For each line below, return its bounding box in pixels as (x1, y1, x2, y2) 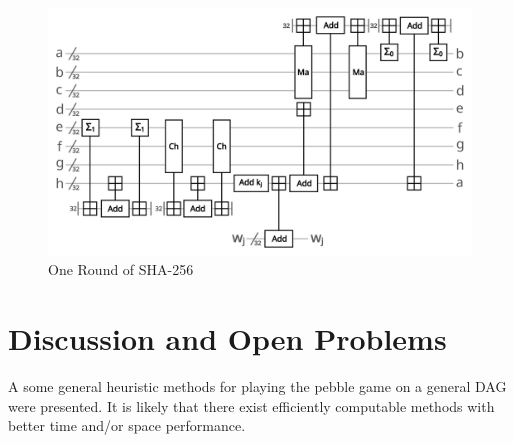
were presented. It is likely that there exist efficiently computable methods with (8, 395, 495, 416)
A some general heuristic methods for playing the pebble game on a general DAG (8, 375, 507, 396)
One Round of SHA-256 (48, 259, 194, 280)
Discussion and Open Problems (8, 317, 447, 358)
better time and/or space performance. (8, 415, 246, 436)
